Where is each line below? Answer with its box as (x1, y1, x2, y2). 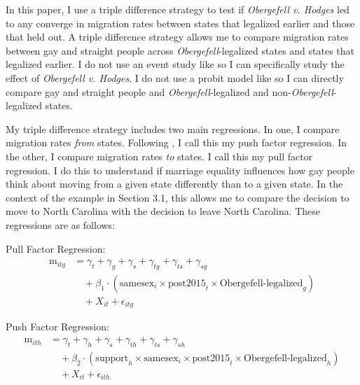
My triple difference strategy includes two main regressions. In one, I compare (6, 121, 340, 136)
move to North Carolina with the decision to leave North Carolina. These (6, 204, 321, 218)
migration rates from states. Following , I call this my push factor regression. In (6, 135, 347, 150)
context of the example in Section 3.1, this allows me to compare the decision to (6, 190, 349, 204)
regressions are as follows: (6, 217, 116, 232)
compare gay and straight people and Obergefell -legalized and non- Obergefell (6, 84, 333, 99)
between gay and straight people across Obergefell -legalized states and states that (6, 43, 355, 57)
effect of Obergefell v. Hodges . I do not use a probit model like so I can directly (6, 70, 344, 85)
